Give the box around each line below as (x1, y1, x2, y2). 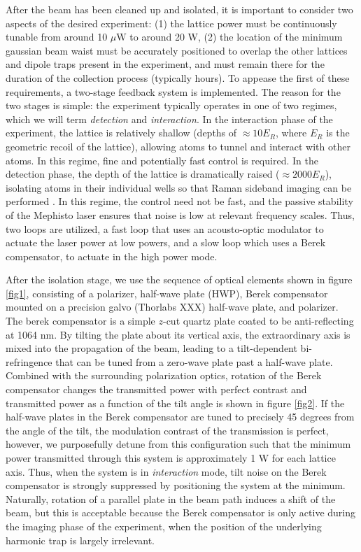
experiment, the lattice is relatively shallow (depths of (6, 125, 237, 140)
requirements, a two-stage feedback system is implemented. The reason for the (6, 84, 341, 99)
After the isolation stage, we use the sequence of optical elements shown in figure (6, 272, 353, 287)
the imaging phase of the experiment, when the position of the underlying (6, 518, 322, 533)
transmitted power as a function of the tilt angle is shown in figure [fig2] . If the (6, 395, 345, 410)
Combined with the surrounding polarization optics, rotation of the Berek (6, 368, 322, 383)
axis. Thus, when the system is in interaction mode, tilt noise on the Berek (6, 464, 327, 479)
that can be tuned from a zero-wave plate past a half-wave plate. (55, 354, 333, 369)
